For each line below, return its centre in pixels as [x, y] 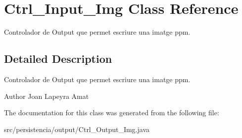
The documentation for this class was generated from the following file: [112, 113]
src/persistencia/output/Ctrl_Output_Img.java [77, 129]
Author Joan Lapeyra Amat [47, 96]
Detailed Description [58, 59]
